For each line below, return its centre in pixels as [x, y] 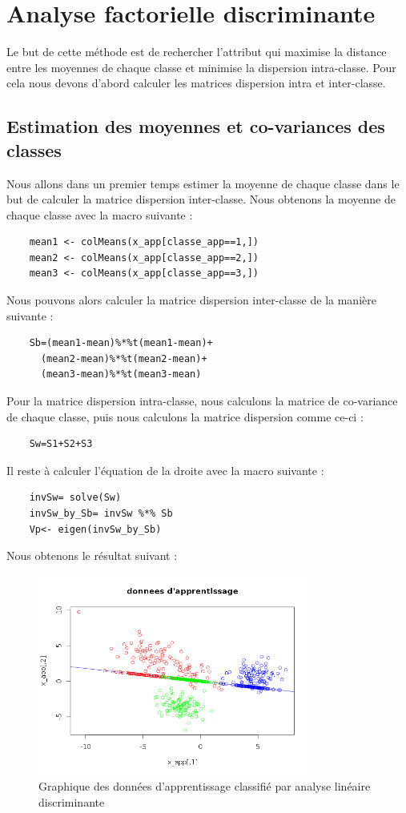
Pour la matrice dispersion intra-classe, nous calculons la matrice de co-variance [202, 401]
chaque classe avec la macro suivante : [100, 214]
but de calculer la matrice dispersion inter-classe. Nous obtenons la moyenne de [201, 199]
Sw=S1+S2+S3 [61, 444]
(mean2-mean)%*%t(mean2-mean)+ [124, 358]
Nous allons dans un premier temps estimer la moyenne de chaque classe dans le [203, 183]
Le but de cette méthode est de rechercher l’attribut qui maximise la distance [197, 52]
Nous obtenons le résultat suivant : [92, 555]
